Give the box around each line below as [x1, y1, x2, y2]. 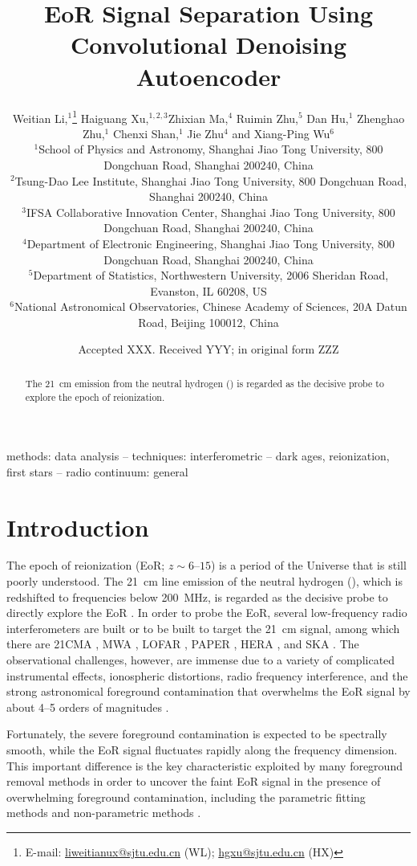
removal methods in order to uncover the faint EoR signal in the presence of [6, 773, 381, 790]
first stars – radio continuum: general [6, 463, 188, 480]
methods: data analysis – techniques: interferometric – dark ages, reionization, [6, 447, 390, 464]
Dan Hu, [306, 109, 349, 126]
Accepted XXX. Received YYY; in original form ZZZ [78, 341, 339, 357]
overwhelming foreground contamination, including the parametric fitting [6, 788, 366, 805]
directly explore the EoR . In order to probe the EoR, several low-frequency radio [6, 604, 407, 621]
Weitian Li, [12, 109, 68, 126]
